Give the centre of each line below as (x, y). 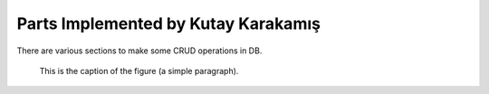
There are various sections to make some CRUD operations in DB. (139, 51)
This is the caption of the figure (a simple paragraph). (139, 70)
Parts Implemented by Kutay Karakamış (169, 23)
